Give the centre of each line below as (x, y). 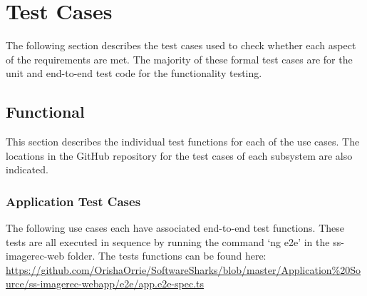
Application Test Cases (73, 201)
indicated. (27, 169)
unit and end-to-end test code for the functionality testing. (134, 73)
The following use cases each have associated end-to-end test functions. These (175, 228)
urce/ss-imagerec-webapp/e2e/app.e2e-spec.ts (105, 284)
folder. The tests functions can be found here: (167, 256)
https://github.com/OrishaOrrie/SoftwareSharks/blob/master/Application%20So (183, 269)
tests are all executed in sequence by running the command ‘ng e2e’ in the (168, 241)
